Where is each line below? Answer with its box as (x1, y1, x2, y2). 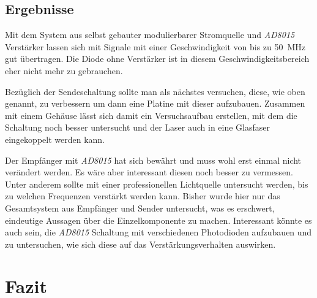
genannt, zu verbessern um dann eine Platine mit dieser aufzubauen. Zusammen (5, 97, 305, 110)
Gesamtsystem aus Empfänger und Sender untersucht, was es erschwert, (5, 201, 275, 214)
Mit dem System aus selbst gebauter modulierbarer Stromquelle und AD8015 (5, 28, 295, 41)
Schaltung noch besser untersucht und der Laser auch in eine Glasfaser (5, 121, 270, 134)
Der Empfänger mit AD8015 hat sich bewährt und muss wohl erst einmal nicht (5, 153, 302, 166)
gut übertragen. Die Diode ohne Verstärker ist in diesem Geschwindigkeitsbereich (5, 52, 310, 65)
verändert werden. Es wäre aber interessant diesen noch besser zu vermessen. (5, 166, 293, 178)
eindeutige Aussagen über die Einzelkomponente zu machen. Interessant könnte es (5, 213, 312, 226)
